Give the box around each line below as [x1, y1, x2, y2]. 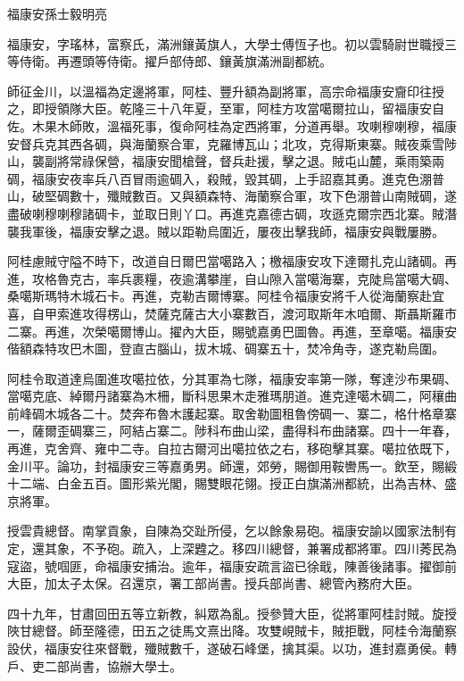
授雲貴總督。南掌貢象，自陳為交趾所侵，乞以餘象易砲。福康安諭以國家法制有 [7, 521, 457, 540]
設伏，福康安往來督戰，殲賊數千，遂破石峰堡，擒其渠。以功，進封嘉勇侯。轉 [7, 639, 457, 657]
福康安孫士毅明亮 [7, 4, 107, 22]
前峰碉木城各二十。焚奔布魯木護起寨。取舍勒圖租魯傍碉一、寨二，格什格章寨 [7, 403, 457, 422]
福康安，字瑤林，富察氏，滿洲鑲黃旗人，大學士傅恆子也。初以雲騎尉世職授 [7, 34, 444, 53]
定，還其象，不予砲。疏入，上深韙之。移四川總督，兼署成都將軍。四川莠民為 [7, 539, 457, 558]
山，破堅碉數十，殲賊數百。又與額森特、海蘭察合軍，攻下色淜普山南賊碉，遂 [7, 187, 457, 205]
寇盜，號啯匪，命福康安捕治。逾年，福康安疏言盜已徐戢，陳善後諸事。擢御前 [7, 556, 457, 575]
